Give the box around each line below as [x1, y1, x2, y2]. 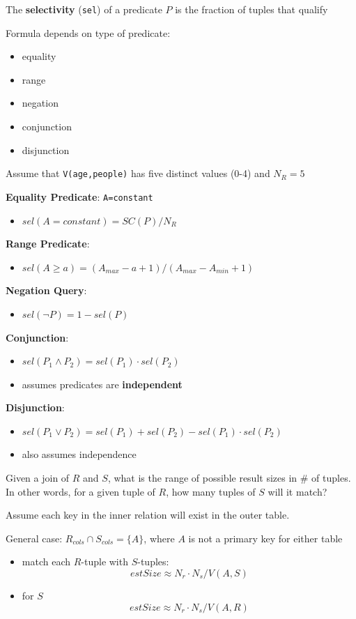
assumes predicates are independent [22, 376, 183, 391]
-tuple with [81, 554, 128, 569]
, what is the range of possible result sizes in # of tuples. [107, 471, 351, 485]
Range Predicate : [6, 236, 90, 251]
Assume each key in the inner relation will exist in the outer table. [6, 507, 290, 522]
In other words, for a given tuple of [6, 484, 155, 498]
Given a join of [6, 471, 70, 485]
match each [22, 554, 70, 569]
